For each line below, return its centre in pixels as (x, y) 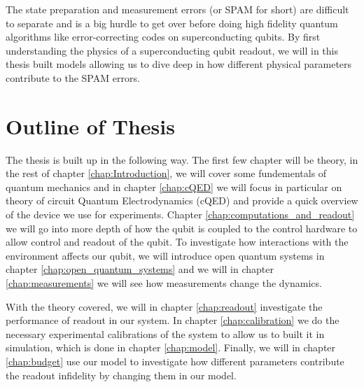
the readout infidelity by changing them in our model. (121, 375)
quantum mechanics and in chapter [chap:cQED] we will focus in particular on (174, 187)
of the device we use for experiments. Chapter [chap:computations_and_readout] (180, 214)
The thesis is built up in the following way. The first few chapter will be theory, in (182, 159)
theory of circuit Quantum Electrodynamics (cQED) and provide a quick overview (182, 200)
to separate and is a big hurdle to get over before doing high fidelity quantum (172, 23)
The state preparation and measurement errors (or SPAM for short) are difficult (177, 9)
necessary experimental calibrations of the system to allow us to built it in (165, 333)
